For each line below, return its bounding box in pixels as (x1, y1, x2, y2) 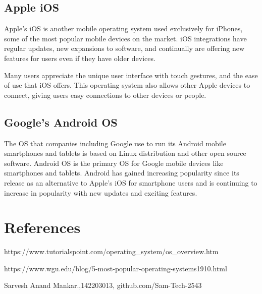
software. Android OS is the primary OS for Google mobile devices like (4, 157, 224, 168)
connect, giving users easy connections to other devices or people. (4, 89, 206, 100)
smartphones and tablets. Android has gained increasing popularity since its (4, 167, 239, 178)
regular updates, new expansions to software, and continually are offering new (4, 43, 245, 53)
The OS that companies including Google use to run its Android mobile (4, 138, 226, 148)
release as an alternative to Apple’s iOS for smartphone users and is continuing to (4, 177, 257, 188)
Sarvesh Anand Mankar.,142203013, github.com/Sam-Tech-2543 (4, 280, 202, 290)
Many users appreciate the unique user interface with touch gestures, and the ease (4, 70, 258, 80)
